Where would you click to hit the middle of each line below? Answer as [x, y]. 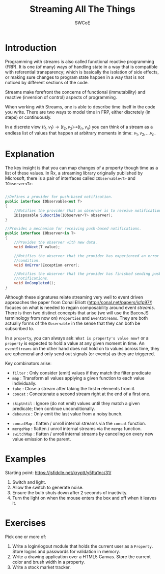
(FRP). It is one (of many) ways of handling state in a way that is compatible [82, 67]
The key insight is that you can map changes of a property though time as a [82, 168]
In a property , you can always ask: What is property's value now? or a [77, 338]
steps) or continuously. [28, 117]
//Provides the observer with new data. [56, 242]
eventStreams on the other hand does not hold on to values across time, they [82, 348]
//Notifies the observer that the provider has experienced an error [87, 256]
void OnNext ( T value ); [37, 247]
